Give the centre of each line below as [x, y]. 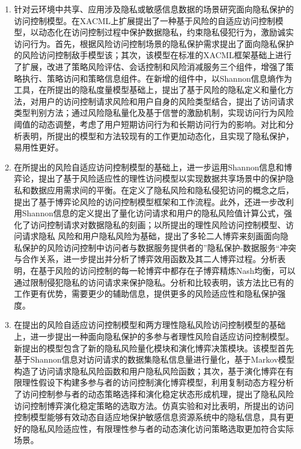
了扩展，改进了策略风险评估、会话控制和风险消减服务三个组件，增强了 [150, 66]
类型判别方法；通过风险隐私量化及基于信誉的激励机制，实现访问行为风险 [154, 113]
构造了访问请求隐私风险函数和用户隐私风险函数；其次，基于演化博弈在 [150, 371]
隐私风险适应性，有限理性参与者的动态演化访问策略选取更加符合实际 [162, 428]
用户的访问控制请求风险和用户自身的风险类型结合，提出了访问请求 [166, 101]
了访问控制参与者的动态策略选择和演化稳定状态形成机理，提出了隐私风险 [154, 394]
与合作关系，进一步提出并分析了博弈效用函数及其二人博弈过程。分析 [146, 259]
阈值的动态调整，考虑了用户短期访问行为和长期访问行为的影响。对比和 [150, 124]
